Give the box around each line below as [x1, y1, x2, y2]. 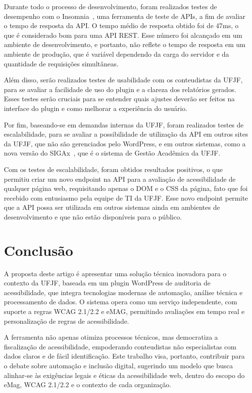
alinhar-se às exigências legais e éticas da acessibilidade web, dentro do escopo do [4, 370, 245, 380]
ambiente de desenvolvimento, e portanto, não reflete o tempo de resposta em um [4, 39, 246, 49]
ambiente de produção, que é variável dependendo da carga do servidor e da [4, 48, 229, 59]
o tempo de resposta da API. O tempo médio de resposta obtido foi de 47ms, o [4, 20, 239, 31]
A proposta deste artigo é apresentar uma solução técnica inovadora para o [4, 268, 227, 278]
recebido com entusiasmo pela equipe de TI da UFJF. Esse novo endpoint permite [4, 192, 248, 203]
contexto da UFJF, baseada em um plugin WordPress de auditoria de [4, 278, 211, 288]
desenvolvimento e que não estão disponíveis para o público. [4, 211, 182, 221]
